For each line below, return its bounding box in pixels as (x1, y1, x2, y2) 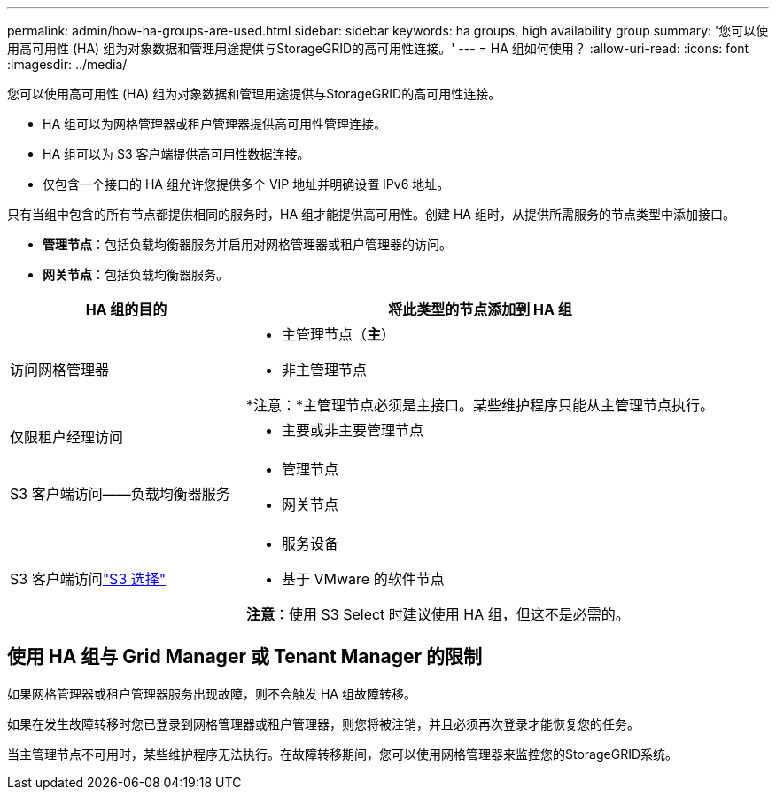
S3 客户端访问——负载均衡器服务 (10, 485, 230, 503)
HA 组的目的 (85, 301, 167, 318)
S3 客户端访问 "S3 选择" (10, 570, 167, 588)
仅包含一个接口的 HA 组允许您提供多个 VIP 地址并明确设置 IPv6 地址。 (43, 176, 450, 191)
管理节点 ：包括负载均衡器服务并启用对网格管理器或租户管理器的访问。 (43, 237, 452, 252)
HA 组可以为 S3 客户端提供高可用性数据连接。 (43, 146, 310, 161)
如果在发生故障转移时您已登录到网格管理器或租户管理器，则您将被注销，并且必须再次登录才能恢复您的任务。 (7, 715, 640, 731)
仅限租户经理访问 (10, 428, 124, 446)
